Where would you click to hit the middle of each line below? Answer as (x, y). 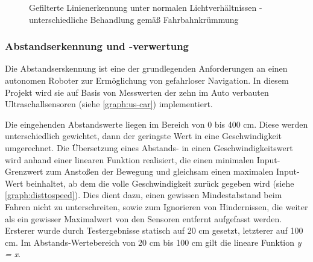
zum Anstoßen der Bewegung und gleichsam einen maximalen (160, 171)
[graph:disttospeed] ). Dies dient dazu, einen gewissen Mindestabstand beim (144, 195)
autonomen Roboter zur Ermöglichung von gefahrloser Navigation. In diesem (147, 80)
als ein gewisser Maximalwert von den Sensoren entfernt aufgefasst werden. (144, 218)
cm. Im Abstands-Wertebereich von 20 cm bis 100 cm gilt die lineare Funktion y (153, 242)
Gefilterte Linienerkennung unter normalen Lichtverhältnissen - (146, 7)
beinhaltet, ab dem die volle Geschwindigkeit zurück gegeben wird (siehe (160, 183)
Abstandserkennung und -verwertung (97, 46)
